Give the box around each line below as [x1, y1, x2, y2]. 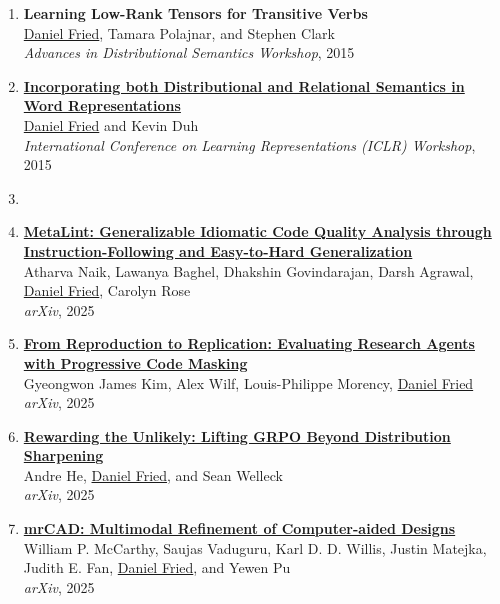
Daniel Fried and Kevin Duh [23, 114, 199, 135]
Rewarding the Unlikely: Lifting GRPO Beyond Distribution [23, 425, 451, 446]
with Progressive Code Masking [23, 352, 248, 373]
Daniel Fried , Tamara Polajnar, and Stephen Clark [23, 22, 335, 43]
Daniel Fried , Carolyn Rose [23, 280, 191, 301]
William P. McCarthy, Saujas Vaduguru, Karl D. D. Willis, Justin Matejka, [23, 537, 487, 558]
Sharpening [23, 445, 104, 466]
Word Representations [23, 95, 181, 116]
